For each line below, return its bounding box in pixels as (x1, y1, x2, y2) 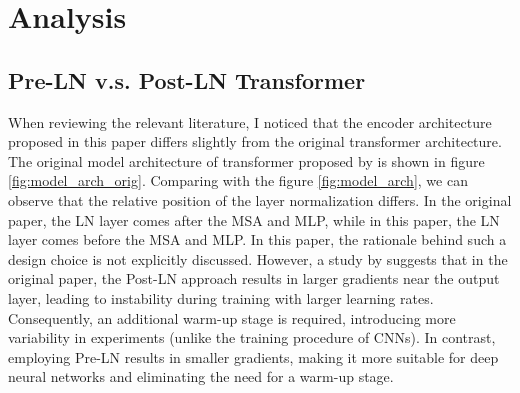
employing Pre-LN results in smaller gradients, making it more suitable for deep (8, 346, 499, 367)
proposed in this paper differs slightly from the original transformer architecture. (8, 131, 502, 152)
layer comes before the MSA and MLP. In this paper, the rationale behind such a (8, 229, 507, 250)
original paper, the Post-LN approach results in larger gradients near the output (8, 268, 500, 289)
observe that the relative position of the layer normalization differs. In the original (8, 189, 512, 210)
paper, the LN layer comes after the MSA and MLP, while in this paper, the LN (8, 209, 500, 230)
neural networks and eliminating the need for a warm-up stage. (8, 366, 394, 387)
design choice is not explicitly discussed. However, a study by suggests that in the (8, 248, 508, 269)
